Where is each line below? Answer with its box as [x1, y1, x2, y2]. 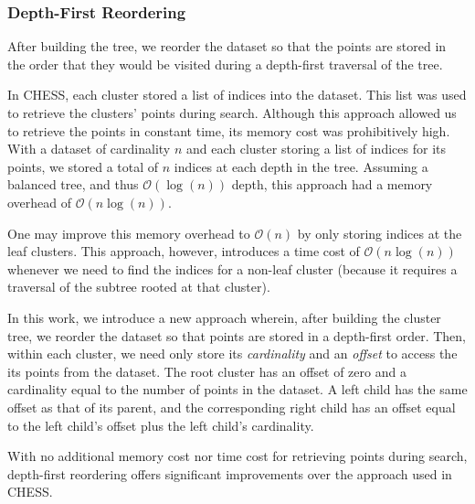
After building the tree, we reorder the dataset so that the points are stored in [7, 37, 447, 56]
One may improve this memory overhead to [7, 223, 250, 242]
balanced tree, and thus [7, 175, 139, 194]
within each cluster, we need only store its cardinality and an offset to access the [7, 344, 458, 363]
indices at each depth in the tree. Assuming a [174, 156, 428, 176]
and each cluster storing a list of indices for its [185, 139, 446, 158]
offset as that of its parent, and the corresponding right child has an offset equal [7, 397, 456, 416]
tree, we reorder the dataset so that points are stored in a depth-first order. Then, [7, 326, 466, 345]
